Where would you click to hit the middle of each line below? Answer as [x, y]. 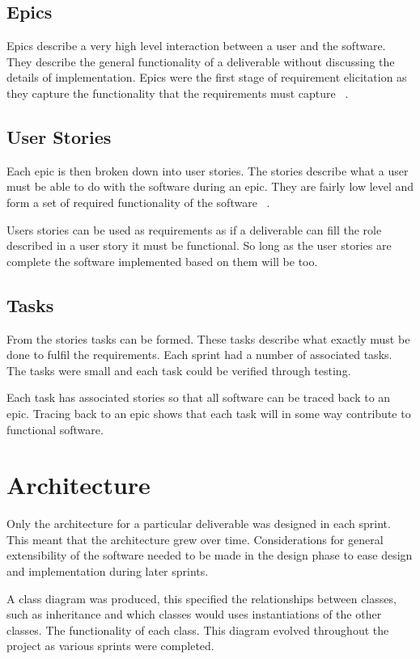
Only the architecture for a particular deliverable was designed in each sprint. [199, 524]
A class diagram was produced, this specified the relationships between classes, [202, 598]
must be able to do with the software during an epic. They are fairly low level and [210, 186]
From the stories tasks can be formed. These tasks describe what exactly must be [208, 338]
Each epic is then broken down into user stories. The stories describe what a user [208, 170]
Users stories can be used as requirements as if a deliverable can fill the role [194, 229]
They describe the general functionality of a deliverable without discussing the [201, 61]
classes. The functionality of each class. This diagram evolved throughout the [198, 629]
